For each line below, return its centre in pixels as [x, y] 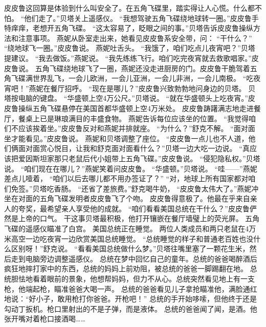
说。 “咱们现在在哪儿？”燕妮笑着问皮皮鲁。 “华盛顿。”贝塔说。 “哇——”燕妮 [131, 168]
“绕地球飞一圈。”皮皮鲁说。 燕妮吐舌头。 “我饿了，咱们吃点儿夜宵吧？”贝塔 [130, 48]
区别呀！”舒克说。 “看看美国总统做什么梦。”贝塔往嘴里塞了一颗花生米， [130, 248]
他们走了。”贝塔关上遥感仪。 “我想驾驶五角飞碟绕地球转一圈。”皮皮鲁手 [141, 18]
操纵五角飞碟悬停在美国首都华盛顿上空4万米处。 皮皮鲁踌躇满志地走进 [136, 108]
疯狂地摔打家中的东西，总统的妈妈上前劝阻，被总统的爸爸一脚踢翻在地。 [126, 268]
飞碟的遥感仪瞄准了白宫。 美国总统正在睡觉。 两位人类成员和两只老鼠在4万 [130, 228]
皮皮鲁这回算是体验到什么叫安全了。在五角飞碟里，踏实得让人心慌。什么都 [129, 8]
